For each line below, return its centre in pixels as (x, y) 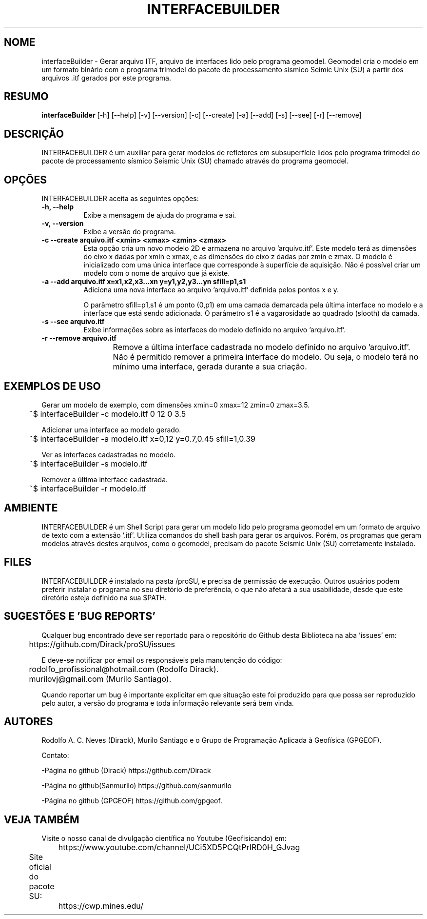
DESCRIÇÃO (34, 134)
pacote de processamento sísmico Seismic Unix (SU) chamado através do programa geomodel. (195, 161)
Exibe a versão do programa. (130, 232)
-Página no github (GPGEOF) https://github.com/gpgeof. (132, 801)
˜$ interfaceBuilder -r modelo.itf (88, 488)
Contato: (55, 756)
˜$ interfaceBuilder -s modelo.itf (88, 463)
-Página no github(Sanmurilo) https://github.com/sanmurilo (136, 786)
